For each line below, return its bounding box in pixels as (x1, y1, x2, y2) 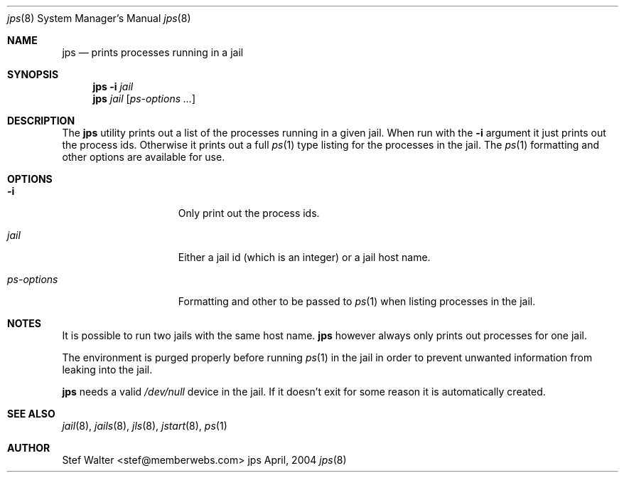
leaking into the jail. (62, 363, 153, 376)
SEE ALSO (7, 408, 55, 420)
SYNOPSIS (7, 68, 59, 80)
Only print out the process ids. (178, 207, 320, 219)
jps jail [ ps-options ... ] (92, 92, 196, 105)
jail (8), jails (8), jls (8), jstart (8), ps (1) (62, 420, 227, 432)
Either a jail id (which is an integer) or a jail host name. (178, 251, 431, 263)
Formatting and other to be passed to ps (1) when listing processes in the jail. (178, 295, 536, 307)
